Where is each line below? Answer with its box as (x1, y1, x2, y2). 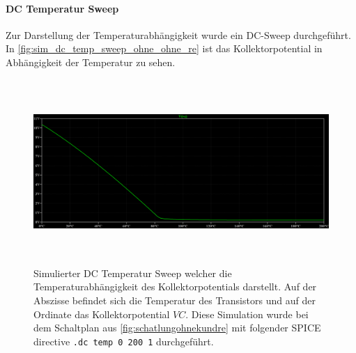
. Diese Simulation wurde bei (185, 306, 309, 321)
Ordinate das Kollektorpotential (33, 306, 170, 321)
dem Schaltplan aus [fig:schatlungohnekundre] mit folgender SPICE (33, 320, 321, 335)
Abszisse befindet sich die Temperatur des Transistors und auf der (33, 292, 316, 307)
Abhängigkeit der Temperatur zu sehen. (6, 54, 176, 69)
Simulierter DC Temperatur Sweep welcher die (33, 265, 232, 280)
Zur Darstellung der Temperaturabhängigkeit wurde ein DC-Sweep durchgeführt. (6, 27, 351, 42)
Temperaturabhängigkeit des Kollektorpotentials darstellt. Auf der (33, 279, 317, 294)
